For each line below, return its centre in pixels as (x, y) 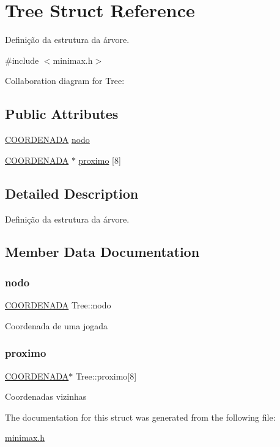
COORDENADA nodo (47, 139)
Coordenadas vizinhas (46, 396)
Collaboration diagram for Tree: (65, 81)
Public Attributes (62, 114)
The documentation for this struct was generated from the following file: (140, 417)
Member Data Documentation (102, 252)
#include (22, 60)
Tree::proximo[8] (106, 376)
